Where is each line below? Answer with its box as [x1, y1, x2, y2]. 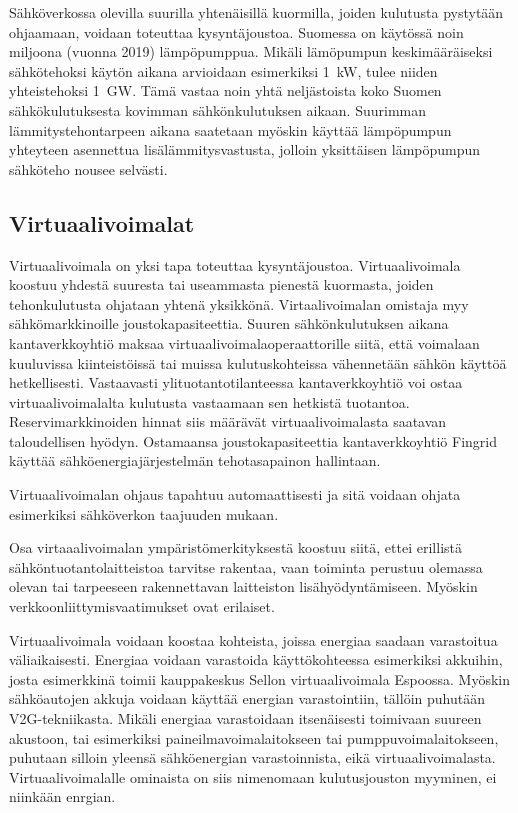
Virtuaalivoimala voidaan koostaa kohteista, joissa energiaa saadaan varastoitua [9, 629, 498, 650]
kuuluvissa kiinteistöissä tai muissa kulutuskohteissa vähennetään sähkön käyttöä [9, 352, 507, 373]
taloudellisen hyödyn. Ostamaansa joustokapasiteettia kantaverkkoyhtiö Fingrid [9, 430, 497, 451]
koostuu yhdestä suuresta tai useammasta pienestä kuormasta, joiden [9, 274, 434, 295]
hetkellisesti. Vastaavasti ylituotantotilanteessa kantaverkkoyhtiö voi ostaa [9, 372, 463, 393]
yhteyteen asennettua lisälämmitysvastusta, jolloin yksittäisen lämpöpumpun [9, 139, 481, 160]
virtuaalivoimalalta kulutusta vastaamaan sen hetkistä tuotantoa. [9, 391, 410, 412]
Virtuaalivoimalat [9, 207, 195, 238]
